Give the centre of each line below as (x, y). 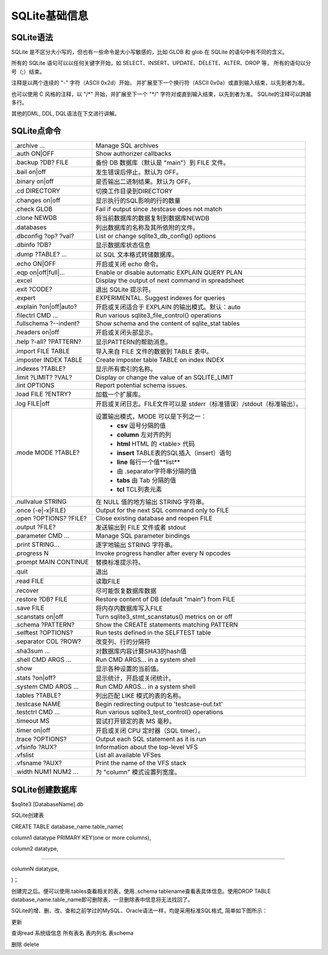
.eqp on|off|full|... (40, 272)
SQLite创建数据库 (44, 789)
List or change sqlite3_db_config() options (156, 236)
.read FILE (29, 581)
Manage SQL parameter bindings (143, 536)
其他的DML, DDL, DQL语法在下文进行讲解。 (66, 114)
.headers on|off (37, 333)
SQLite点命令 (36, 131)
